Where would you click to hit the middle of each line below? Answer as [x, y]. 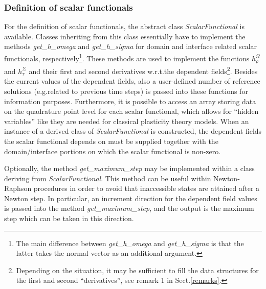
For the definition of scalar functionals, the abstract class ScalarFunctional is [124, 26]
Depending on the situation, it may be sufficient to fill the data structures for [137, 270]
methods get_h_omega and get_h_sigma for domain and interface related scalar [131, 46]
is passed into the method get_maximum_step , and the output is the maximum [129, 208]
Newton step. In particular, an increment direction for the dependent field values [131, 198]
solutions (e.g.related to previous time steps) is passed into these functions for [126, 91]
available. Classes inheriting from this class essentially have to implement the [125, 36]
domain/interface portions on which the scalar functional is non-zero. [113, 151]
